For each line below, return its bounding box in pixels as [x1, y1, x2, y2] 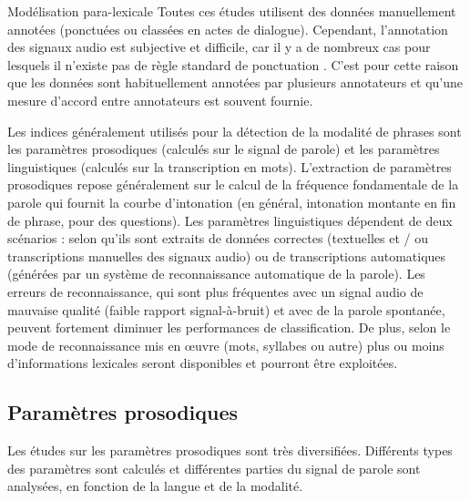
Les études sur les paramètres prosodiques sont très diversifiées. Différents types [7, 441, 453, 460]
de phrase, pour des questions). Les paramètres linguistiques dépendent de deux [7, 210, 453, 230]
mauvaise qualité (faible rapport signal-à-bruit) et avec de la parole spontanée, [7, 300, 445, 319]
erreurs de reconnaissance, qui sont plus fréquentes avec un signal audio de [7, 281, 424, 301]
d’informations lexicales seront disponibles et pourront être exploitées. [7, 353, 398, 373]
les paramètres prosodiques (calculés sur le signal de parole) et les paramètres [7, 139, 440, 158]
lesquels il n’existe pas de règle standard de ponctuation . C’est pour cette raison [7, 55, 459, 74]
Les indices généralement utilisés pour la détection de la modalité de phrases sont [7, 121, 462, 140]
